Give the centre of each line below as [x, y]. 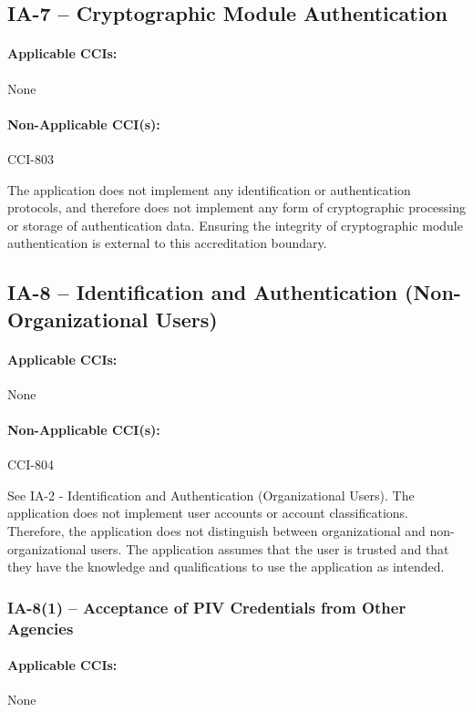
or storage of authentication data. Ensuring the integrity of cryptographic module [235, 225]
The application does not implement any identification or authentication [209, 189]
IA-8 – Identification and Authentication [203, 292]
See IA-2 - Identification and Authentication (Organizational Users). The [211, 495]
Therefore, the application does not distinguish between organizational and [216, 531]
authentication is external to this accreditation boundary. [167, 243]
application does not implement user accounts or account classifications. [208, 513]
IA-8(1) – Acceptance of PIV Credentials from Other [207, 607]
